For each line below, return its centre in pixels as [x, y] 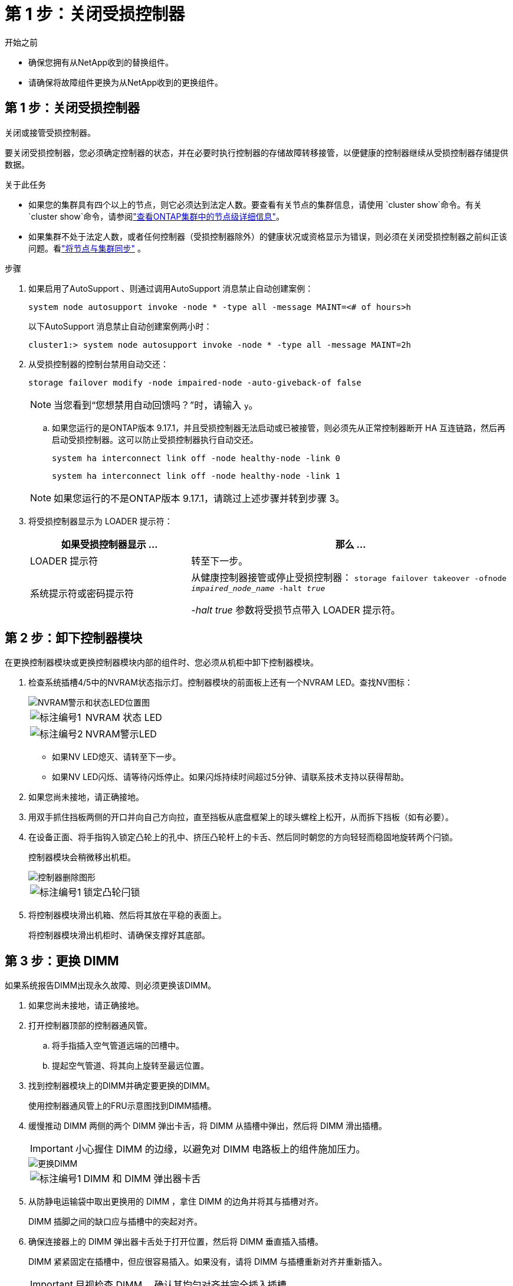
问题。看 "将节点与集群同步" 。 [87, 248]
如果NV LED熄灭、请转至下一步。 [116, 757]
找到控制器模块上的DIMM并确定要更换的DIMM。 [122, 1086]
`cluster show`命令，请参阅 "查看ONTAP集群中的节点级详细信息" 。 [156, 216]
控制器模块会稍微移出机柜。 [82, 857]
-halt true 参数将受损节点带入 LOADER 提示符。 [296, 610]
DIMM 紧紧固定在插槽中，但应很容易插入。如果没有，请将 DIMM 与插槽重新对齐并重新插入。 [208, 1262]
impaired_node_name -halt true [258, 588]
